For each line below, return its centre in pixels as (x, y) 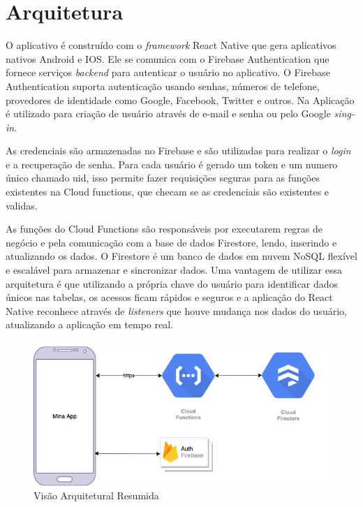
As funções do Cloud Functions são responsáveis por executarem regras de (164, 229)
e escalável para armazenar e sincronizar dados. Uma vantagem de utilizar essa (174, 270)
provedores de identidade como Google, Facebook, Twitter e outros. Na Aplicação (180, 100)
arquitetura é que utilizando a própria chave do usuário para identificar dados (172, 283)
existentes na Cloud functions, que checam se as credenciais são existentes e (168, 192)
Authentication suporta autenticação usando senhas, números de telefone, (163, 86)
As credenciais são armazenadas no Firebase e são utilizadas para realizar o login (178, 150)
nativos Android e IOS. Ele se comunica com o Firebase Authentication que (168, 58)
